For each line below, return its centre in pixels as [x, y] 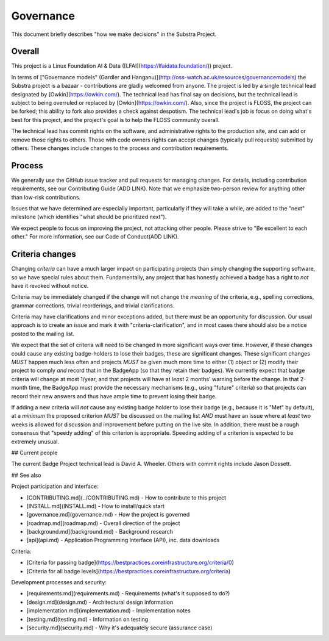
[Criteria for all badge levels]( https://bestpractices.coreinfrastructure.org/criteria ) [129, 571]
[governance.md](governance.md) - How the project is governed [108, 515]
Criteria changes [44, 254]
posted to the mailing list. [43, 334]
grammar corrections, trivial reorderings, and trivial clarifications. [93, 306]
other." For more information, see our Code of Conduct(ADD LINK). [95, 237]
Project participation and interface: [55, 486]
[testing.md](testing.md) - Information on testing [87, 619]
